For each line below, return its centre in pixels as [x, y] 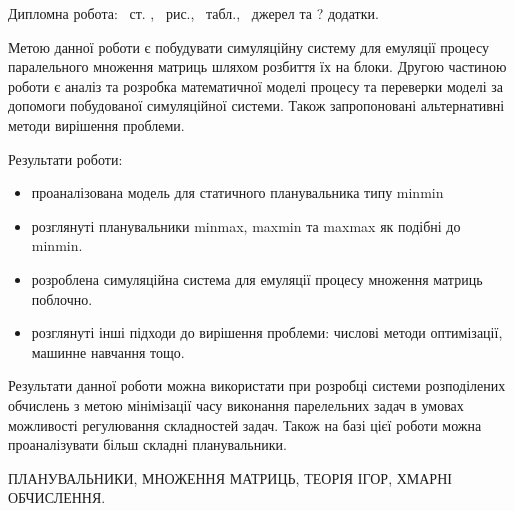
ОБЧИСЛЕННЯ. [57, 497]
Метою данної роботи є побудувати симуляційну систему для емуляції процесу [248, 46]
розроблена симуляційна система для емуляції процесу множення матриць [257, 278]
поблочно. [62, 298]
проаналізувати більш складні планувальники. [147, 444]
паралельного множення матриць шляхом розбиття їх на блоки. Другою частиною [257, 66]
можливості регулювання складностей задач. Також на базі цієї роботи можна [245, 424]
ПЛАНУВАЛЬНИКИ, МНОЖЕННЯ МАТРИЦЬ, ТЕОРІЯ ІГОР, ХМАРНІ [230, 477]
